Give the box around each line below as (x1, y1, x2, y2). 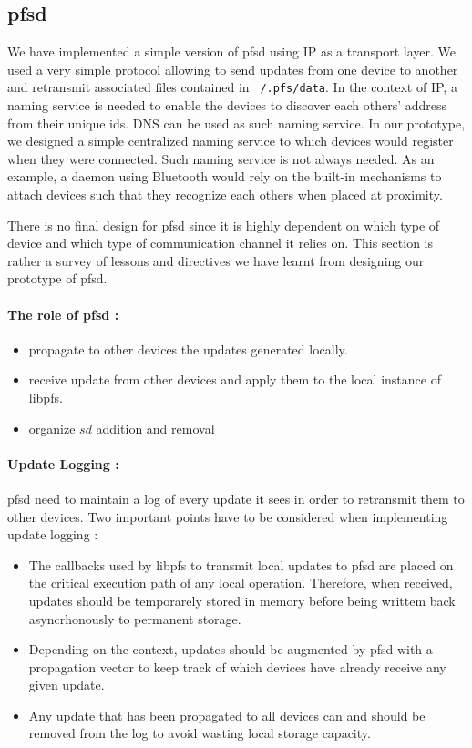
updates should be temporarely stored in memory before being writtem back (28, 590, 456, 610)
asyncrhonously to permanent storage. (28, 609, 241, 628)
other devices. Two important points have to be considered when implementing (7, 507, 448, 526)
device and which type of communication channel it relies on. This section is (7, 233, 433, 252)
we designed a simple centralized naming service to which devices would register (7, 131, 454, 150)
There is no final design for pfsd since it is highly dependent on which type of (7, 215, 440, 234)
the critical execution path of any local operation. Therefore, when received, (28, 573, 453, 592)
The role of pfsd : (7, 304, 119, 323)
